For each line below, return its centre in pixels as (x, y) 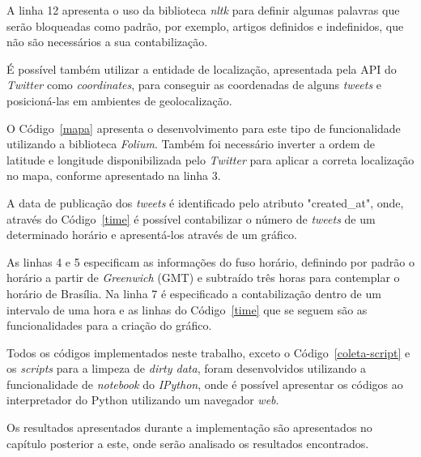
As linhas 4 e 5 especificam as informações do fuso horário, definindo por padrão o (210, 261)
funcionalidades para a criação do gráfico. (109, 325)
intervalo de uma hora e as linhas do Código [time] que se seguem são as (187, 309)
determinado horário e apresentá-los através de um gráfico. (152, 235)
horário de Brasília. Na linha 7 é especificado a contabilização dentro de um (194, 293)
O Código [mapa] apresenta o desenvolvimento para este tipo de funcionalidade (204, 128)
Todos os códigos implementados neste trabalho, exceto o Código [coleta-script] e (208, 352)
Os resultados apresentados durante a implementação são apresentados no (189, 427)
